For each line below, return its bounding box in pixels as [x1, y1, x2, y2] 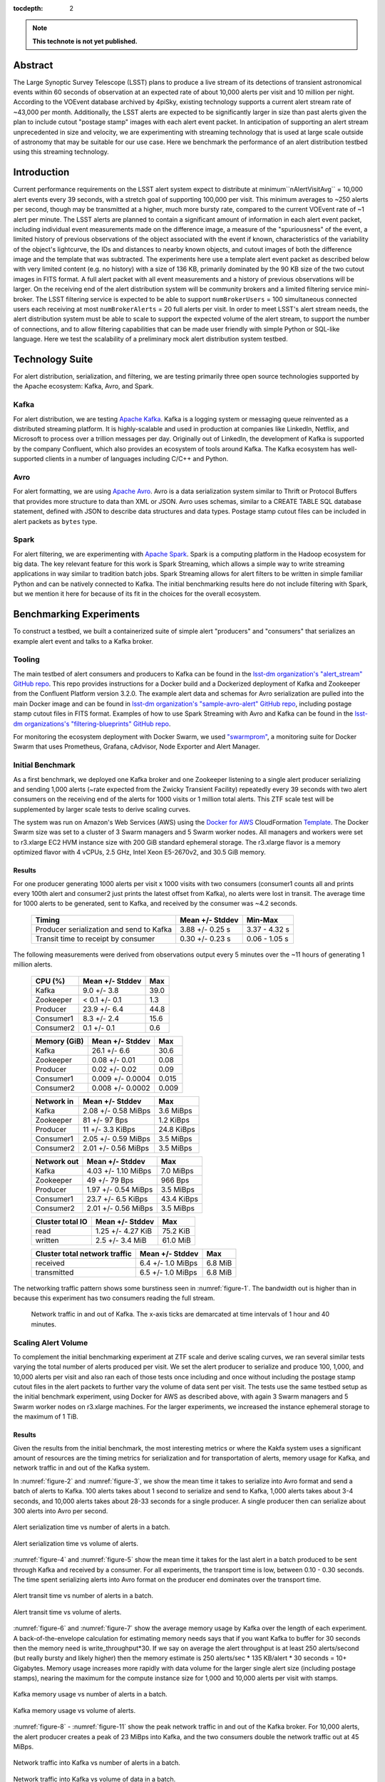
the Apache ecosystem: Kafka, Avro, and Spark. [13, 382, 154, 391]
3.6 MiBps [158, 1106, 192, 1116]
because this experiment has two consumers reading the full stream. [13, 1294, 215, 1302]
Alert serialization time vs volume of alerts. [13, 1539, 139, 1547]
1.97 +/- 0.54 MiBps [86, 1184, 153, 1194]
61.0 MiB [162, 1235, 192, 1245]
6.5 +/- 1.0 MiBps [139, 1267, 197, 1277]
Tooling [13, 654, 41, 664]
